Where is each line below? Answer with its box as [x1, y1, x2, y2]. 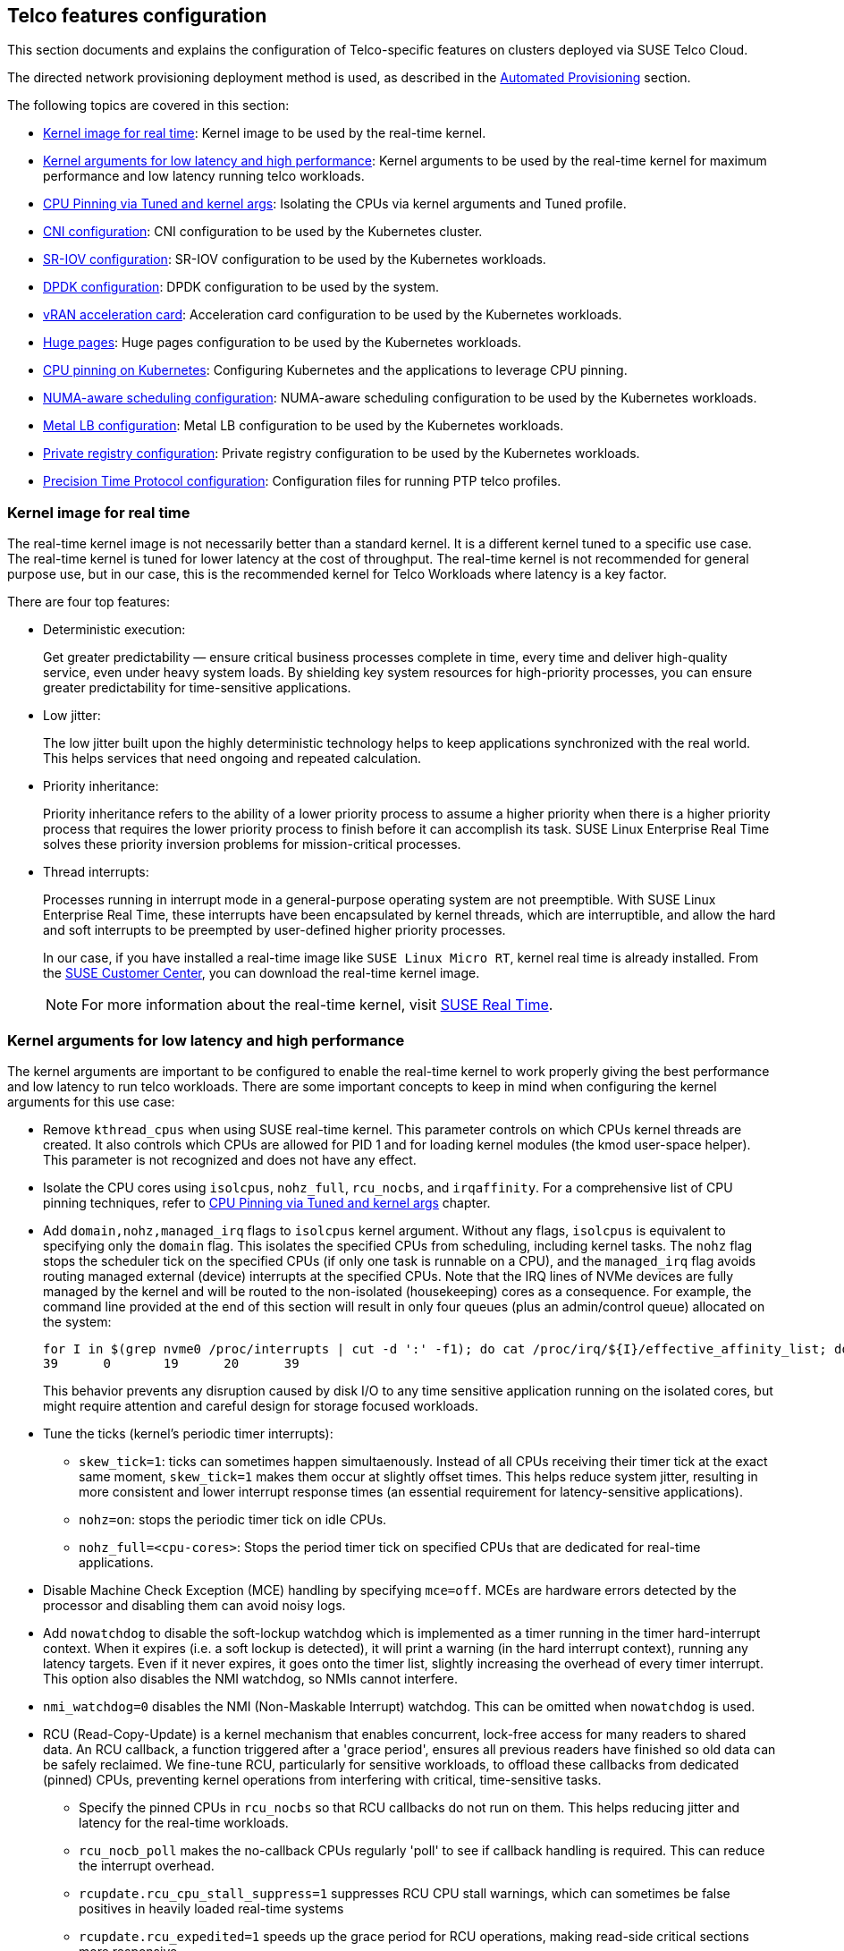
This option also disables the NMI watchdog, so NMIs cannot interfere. [43, 1670, 459, 1686]
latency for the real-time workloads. [79, 1814, 289, 1830]
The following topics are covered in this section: [7, 98, 290, 114]
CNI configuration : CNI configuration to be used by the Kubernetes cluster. [43, 224, 483, 240]
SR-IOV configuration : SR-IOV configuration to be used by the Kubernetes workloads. [43, 251, 546, 267]
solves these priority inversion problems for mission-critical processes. [43, 836, 461, 853]
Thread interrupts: [43, 864, 149, 880]
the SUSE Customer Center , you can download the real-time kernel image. [43, 965, 480, 981]
